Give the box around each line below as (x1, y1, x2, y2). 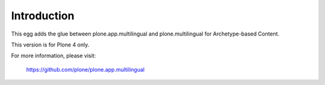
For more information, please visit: (11, 52, 96, 60)
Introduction (11, 9, 75, 22)
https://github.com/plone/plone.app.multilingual (26, 66, 144, 73)
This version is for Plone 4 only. (11, 41, 90, 48)
